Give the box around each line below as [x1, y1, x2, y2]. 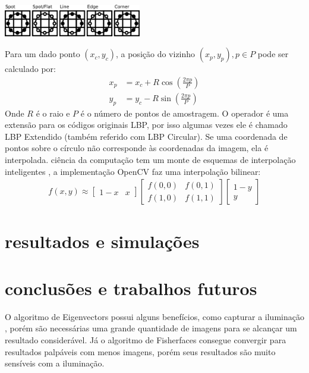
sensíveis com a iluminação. [5, 357, 105, 369]
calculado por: [5, 62, 56, 75]
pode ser [257, 48, 289, 60]
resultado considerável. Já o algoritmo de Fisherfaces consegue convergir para [5, 333, 286, 346]
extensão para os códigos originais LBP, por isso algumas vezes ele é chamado [5, 118, 288, 131]
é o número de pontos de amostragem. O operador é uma [80, 106, 289, 119]
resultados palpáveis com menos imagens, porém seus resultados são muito [5, 345, 276, 358]
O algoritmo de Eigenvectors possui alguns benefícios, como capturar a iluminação [5, 310, 304, 322]
